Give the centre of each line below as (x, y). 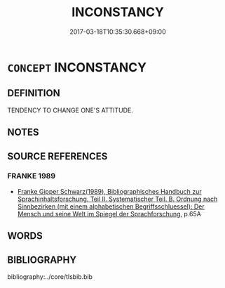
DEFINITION (34, 93)
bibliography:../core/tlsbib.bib (50, 277)
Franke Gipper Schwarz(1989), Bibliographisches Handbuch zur (109, 191)
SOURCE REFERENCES (57, 156)
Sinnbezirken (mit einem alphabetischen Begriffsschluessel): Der (111, 206)
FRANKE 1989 (32, 176)
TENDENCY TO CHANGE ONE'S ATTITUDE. (70, 110)
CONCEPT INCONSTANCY (77, 67)
